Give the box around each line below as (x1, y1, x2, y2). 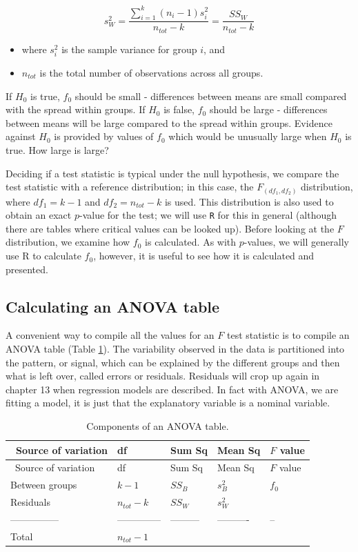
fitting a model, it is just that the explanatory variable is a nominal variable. (6, 395, 330, 410)
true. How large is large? (6, 142, 109, 157)
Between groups (10, 477, 77, 492)
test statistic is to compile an (226, 328, 350, 342)
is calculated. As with (145, 235, 237, 249)
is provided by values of (54, 129, 154, 144)
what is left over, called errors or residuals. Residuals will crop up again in (6, 368, 320, 383)
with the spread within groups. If (6, 102, 146, 117)
